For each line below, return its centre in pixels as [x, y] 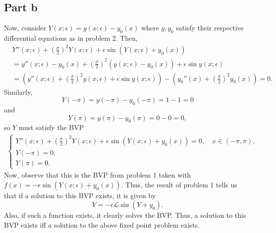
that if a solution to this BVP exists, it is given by [80, 195]
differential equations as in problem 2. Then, [71, 38]
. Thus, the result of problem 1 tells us [179, 184]
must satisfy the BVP [51, 127]
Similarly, [18, 91]
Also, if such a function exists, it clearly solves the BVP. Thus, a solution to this [125, 215]
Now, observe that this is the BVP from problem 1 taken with [97, 175]
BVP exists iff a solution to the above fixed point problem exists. [102, 224]
